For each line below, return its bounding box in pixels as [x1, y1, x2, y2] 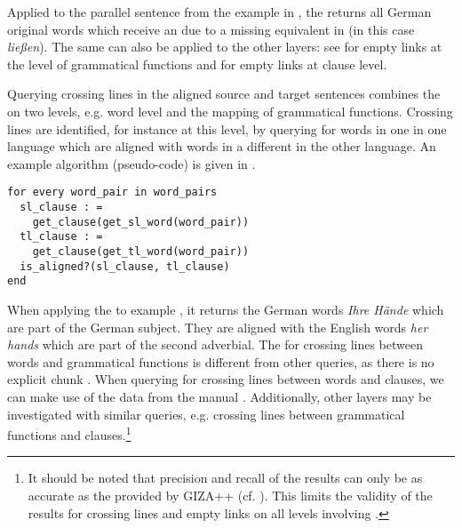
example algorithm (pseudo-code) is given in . [7, 154, 256, 172]
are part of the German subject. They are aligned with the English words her [7, 317, 428, 336]
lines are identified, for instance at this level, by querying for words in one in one [7, 119, 447, 138]
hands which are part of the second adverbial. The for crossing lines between [7, 335, 423, 354]
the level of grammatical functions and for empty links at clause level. [7, 54, 387, 73]
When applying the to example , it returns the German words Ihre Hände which [7, 300, 444, 318]
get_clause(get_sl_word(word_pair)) [32, 215, 250, 228]
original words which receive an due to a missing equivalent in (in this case [7, 20, 415, 38]
